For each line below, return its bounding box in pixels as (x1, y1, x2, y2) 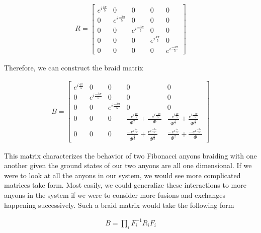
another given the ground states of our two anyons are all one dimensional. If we (4, 160, 252, 171)
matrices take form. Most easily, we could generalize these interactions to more (4, 180, 246, 190)
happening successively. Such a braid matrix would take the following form (4, 199, 234, 210)
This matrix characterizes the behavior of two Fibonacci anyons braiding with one (4, 150, 257, 161)
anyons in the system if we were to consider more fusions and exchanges (4, 190, 226, 200)
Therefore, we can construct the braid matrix (4, 62, 143, 72)
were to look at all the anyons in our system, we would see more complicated (4, 170, 241, 180)
